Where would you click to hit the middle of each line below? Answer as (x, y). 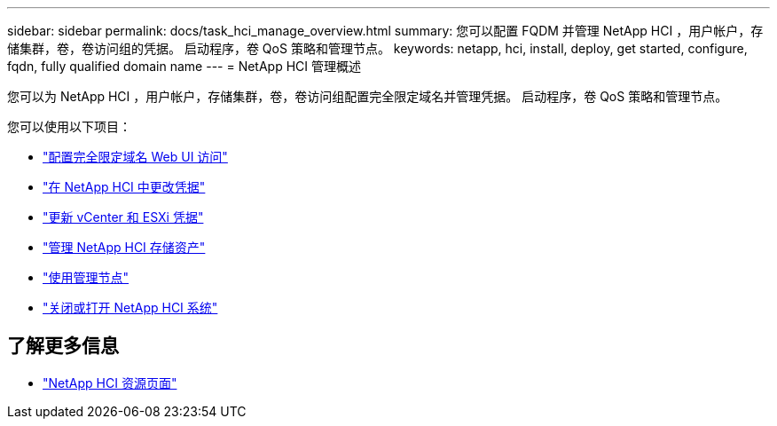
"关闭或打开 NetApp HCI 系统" (130, 308)
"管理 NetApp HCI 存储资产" (124, 247)
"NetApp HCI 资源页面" (110, 383)
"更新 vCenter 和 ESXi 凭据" (123, 217)
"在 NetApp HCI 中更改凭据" (124, 187)
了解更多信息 (63, 346)
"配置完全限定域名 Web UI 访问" (135, 157)
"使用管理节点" (86, 277)
